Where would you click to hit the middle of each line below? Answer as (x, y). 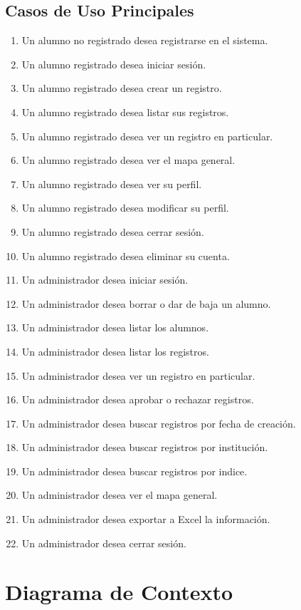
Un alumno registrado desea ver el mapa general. (128, 160)
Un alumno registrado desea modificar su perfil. (125, 208)
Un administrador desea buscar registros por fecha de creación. (159, 423)
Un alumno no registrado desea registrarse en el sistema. (145, 40)
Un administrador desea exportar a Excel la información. (146, 519)
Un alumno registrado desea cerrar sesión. (113, 231)
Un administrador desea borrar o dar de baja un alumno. (146, 303)
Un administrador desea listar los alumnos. (115, 327)
